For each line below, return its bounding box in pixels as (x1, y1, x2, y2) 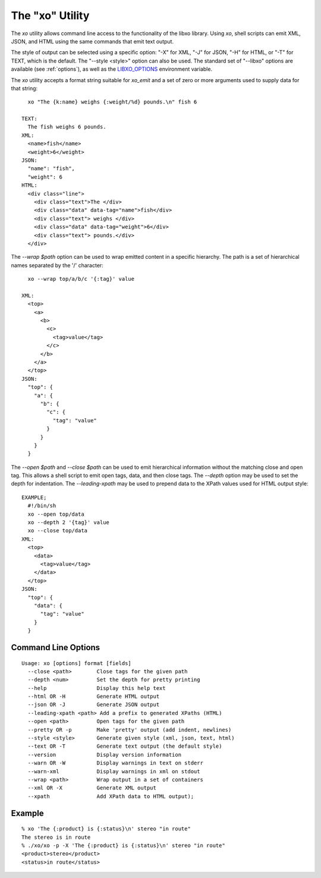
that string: (11, 84, 38, 92)
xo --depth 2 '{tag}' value (27, 519, 110, 526)
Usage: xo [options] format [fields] (21, 660, 132, 666)
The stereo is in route (21, 833, 91, 841)
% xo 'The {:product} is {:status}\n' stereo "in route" (21, 826, 191, 832)
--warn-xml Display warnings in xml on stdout (27, 768, 200, 774)
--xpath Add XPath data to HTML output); (27, 793, 194, 799)
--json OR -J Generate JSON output (27, 701, 160, 708)
